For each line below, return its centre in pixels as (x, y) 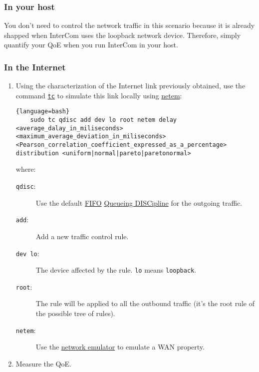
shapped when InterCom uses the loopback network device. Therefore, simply (123, 35)
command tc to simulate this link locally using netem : (99, 95)
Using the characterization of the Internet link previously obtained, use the (130, 86)
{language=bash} (43, 112)
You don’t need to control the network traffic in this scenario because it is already (129, 25)
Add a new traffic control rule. (82, 236)
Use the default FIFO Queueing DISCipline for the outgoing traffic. (139, 202)
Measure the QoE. (43, 363)
